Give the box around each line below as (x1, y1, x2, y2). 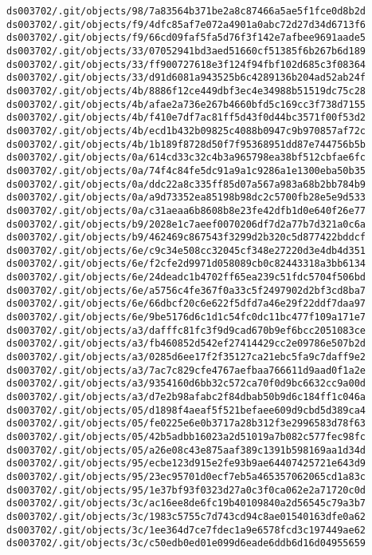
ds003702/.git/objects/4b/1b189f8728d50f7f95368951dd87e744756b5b (6, 138, 366, 150)
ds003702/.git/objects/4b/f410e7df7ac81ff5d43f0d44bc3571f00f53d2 (6, 112, 366, 124)
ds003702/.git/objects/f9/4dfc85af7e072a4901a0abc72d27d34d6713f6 (6, 18, 366, 30)
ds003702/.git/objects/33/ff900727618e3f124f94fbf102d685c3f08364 (6, 58, 366, 70)
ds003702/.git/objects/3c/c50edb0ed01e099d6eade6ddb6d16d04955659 (6, 537, 366, 549)
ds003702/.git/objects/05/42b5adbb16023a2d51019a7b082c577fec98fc (6, 431, 366, 442)
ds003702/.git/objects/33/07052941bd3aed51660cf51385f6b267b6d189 (6, 45, 366, 57)
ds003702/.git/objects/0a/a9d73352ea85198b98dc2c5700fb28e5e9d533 (6, 192, 366, 204)
